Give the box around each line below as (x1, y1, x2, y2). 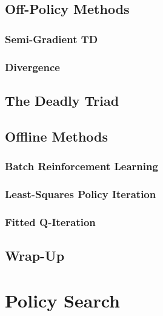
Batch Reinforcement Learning (5, 158, 158, 173)
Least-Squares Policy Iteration (5, 186, 156, 201)
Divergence (5, 59, 60, 74)
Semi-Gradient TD (5, 31, 98, 46)
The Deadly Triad (5, 91, 119, 109)
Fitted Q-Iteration (5, 214, 96, 229)
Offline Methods (5, 126, 108, 145)
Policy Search (5, 287, 120, 312)
